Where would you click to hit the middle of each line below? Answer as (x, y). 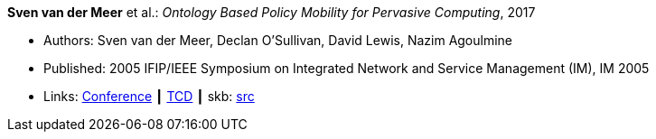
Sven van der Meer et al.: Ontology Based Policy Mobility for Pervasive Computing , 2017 (272, 12)
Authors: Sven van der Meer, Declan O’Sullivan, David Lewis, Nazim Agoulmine (278, 40)
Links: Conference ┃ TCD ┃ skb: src (149, 96)
